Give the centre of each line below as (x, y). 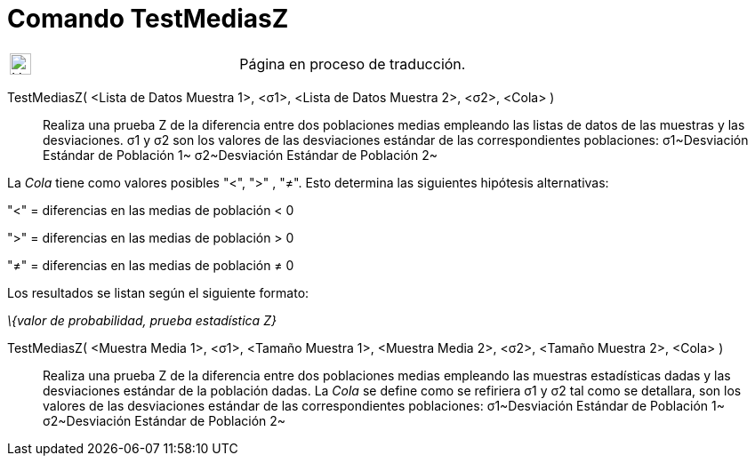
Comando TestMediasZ (148, 19)
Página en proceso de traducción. (353, 64)
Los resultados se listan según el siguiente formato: (158, 292)
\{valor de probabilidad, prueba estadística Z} (142, 320)
